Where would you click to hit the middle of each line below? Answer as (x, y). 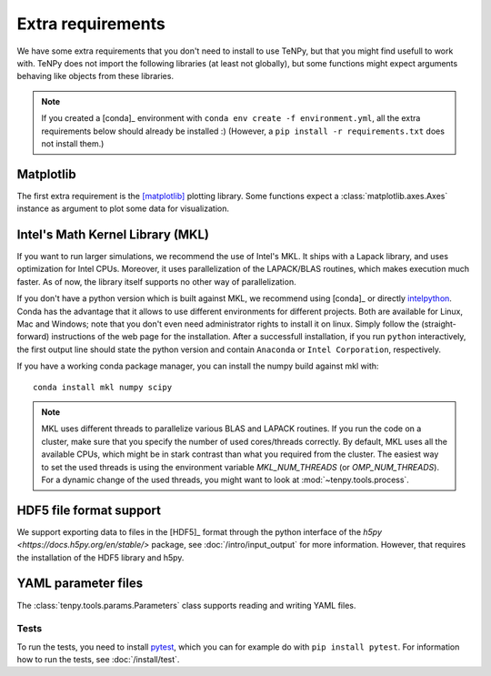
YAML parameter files (80, 584)
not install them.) (73, 143)
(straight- (439, 324)
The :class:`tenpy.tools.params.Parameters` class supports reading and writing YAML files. (186, 605)
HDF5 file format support (89, 510)
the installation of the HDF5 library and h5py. (100, 557)
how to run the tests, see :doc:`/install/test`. (98, 660)
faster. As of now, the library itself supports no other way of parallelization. (156, 281)
